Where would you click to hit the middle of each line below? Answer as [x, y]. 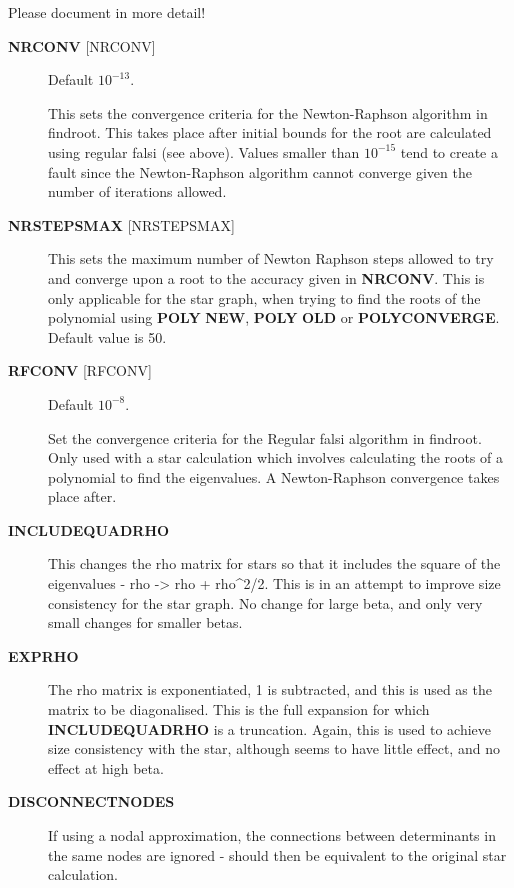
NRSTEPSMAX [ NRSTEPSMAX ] [121, 224]
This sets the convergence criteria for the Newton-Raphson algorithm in [268, 112]
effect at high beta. [106, 767]
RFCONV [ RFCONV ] [80, 370]
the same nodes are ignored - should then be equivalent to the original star [277, 854]
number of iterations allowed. [137, 191]
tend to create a [449, 151]
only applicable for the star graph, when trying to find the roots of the [264, 297]
